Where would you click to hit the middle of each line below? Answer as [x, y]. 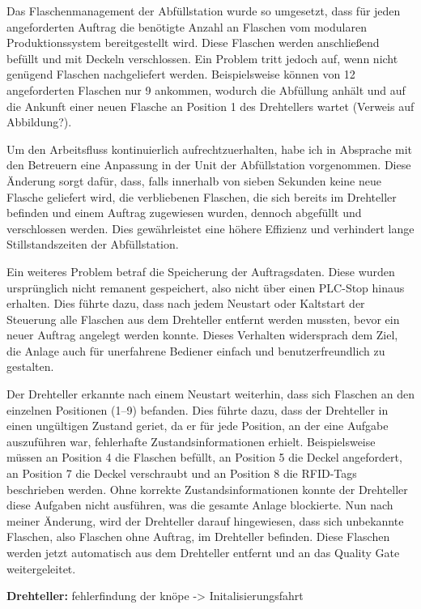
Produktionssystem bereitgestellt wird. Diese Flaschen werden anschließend [193, 43]
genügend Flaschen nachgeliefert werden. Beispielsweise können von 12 [181, 74]
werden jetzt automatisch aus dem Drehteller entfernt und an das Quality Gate [203, 552]
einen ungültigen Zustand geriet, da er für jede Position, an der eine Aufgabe [198, 426]
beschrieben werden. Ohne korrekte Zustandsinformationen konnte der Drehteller [207, 489]
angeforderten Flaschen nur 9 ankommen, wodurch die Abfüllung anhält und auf [206, 89]
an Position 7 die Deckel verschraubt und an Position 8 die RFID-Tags [182, 473]
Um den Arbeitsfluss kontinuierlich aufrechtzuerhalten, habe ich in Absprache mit [210, 149]
